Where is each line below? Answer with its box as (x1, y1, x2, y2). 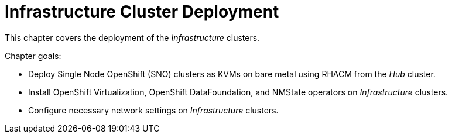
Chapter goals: (5, 50, 61, 61)
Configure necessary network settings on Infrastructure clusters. (28, 105, 279, 115)
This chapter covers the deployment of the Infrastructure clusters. (5, 32, 260, 43)
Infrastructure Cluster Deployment (5, 2, 279, 22)
